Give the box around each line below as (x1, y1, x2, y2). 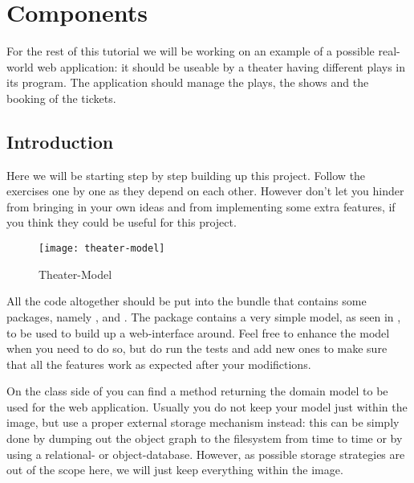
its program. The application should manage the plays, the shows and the (6, 74, 369, 91)
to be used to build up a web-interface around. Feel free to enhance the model (6, 324, 390, 341)
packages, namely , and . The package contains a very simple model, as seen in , (6, 308, 401, 325)
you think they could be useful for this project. (6, 214, 237, 231)
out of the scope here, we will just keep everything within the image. (6, 461, 343, 478)
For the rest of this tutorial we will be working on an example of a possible (6, 43, 375, 59)
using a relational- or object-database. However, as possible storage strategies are (6, 445, 405, 462)
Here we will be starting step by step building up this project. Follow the (6, 166, 366, 183)
